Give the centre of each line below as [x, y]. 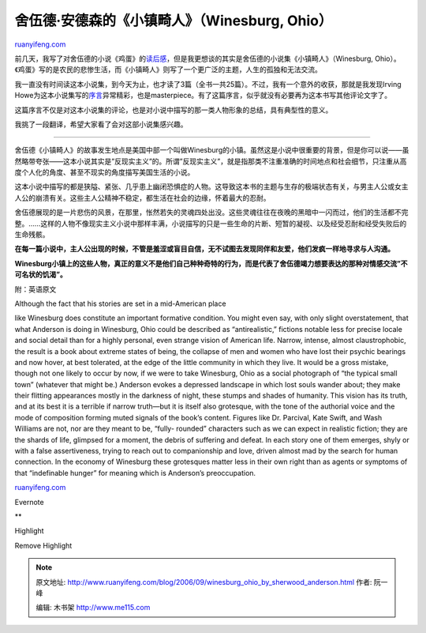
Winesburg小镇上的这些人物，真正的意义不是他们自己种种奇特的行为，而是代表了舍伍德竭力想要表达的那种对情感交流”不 [211, 263]
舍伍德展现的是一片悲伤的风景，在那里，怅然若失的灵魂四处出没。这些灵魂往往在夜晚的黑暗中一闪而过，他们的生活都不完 [211, 213]
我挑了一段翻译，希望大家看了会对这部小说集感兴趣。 [101, 124]
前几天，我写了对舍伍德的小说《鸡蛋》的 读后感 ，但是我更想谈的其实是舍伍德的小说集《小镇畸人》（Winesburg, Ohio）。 [208, 58]
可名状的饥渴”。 [41, 275]
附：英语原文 [35, 289]
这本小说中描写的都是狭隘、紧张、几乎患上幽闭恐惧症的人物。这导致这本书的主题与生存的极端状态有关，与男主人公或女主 [211, 187]
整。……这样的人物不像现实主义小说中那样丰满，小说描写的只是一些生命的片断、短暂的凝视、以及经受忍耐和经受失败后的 [211, 223]
